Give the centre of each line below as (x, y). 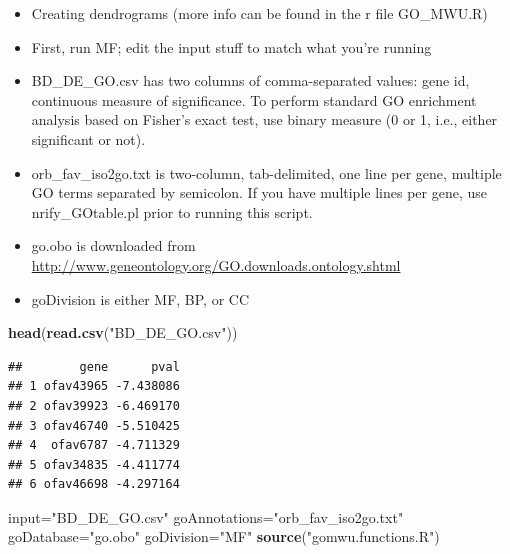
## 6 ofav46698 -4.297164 (94, 484)
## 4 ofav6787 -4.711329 (94, 445)
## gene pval (94, 366)
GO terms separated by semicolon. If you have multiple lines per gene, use (259, 192)
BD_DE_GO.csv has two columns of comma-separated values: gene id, (250, 80)
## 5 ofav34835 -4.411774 (94, 464)
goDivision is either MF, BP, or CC (140, 298)
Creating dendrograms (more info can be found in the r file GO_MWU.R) (259, 13)
